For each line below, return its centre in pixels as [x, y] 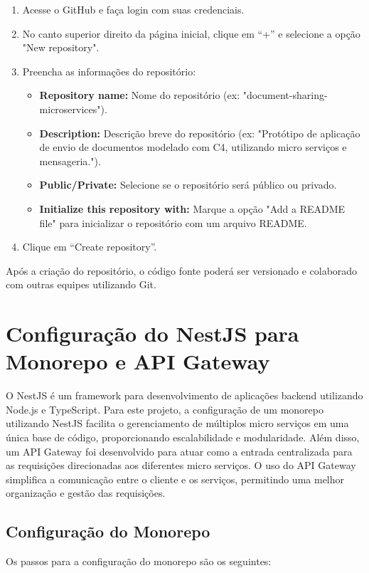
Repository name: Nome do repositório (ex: [140, 95]
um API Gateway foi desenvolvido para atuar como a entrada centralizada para [179, 451]
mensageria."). [70, 161]
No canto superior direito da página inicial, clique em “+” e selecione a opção [191, 33]
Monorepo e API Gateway [138, 361]
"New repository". [61, 47]
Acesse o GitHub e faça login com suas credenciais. [133, 9]
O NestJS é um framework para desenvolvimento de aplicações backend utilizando [184, 395]
